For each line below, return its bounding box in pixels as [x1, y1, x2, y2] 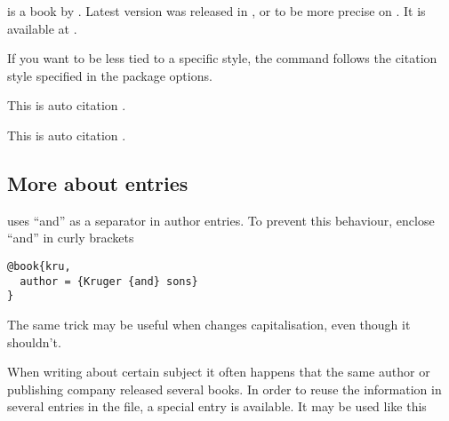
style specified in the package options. [7, 66, 212, 84]
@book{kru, [7, 259, 71, 273]
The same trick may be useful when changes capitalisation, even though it [7, 314, 411, 333]
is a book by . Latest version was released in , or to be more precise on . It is [7, 2, 426, 20]
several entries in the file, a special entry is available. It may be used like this [7, 397, 427, 416]
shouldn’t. [7, 332, 61, 351]
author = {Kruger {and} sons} [20, 274, 198, 288]
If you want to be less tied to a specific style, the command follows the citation [7, 49, 437, 68]
